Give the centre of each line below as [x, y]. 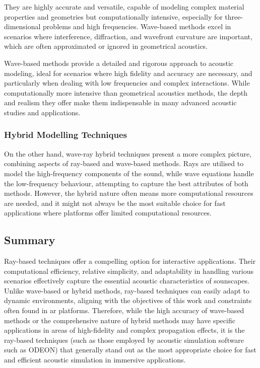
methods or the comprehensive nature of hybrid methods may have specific [120, 320]
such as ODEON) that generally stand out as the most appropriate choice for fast [130, 350]
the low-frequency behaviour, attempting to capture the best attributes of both [126, 183]
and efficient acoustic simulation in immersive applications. [95, 360]
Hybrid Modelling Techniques [66, 135]
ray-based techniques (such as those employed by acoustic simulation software [124, 340]
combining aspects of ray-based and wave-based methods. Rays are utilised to [124, 163]
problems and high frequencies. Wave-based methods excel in [137, 26]
